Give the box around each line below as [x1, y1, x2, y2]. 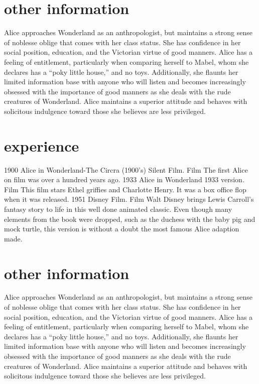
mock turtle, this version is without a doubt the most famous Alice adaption [4, 223, 239, 234]
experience [4, 135, 79, 156]
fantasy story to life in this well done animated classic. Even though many [4, 203, 232, 214]
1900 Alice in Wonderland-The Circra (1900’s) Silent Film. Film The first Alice [4, 164, 248, 175]
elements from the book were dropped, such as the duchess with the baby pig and [4, 213, 255, 224]
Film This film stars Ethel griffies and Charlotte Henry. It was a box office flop [4, 184, 246, 194]
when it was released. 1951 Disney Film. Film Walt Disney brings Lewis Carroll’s [4, 194, 254, 204]
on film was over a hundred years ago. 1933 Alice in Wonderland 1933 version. [4, 174, 244, 185]
